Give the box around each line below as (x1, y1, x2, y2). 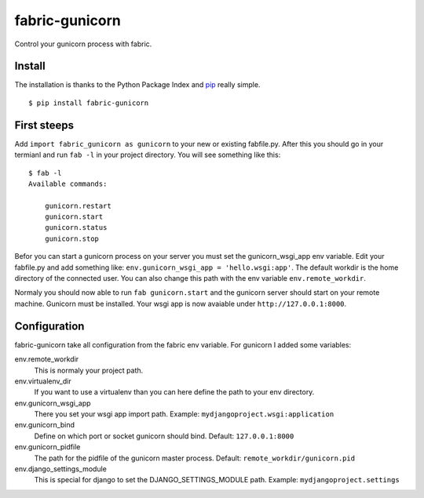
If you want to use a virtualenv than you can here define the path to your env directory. (34, 387, 315, 397)
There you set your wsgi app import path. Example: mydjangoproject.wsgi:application (34, 409, 334, 419)
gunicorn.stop (44, 234, 100, 243)
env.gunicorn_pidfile (14, 442, 81, 452)
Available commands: (28, 179, 108, 188)
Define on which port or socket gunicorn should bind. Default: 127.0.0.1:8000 (34, 431, 294, 441)
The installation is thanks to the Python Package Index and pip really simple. (14, 80, 261, 89)
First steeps (14, 118, 75, 132)
